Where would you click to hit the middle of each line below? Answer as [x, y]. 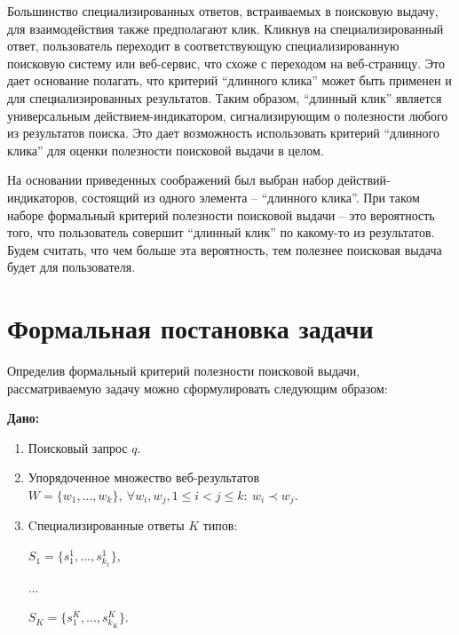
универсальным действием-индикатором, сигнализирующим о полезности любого [228, 115]
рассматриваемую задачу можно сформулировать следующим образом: [198, 388]
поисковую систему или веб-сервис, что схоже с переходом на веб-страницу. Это [226, 63]
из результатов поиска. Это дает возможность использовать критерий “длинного [223, 133]
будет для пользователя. [71, 267]
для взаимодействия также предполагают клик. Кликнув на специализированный [226, 28]
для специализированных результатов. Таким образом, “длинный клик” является [225, 97]
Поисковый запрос [78, 447]
